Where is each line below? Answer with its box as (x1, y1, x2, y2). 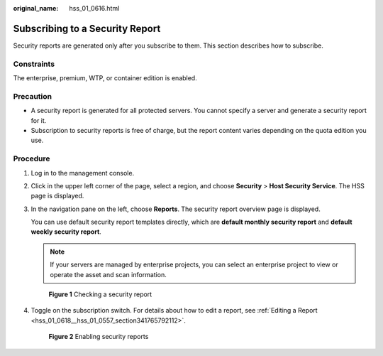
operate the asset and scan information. (50, 270, 167, 279)
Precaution (13, 91, 52, 101)
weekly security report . (30, 227, 102, 236)
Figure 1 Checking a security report (48, 290, 152, 298)
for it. (30, 116, 47, 124)
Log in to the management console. (30, 168, 135, 177)
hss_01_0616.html (69, 4, 120, 12)
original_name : (13, 4, 59, 12)
